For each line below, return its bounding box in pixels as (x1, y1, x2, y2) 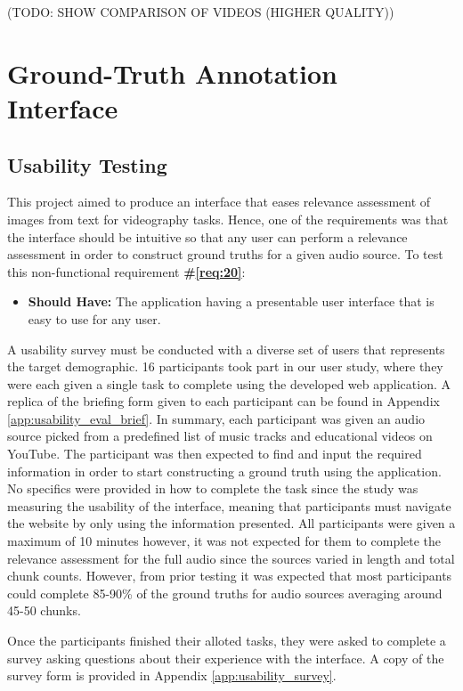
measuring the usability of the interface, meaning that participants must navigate (7, 496, 451, 515)
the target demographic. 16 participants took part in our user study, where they (7, 357, 443, 376)
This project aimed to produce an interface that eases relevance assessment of (7, 192, 431, 211)
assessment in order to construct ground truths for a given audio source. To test (7, 245, 443, 264)
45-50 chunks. (7, 601, 81, 620)
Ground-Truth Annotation (7, 54, 337, 91)
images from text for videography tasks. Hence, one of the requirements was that (7, 209, 449, 228)
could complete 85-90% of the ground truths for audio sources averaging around (7, 583, 443, 602)
